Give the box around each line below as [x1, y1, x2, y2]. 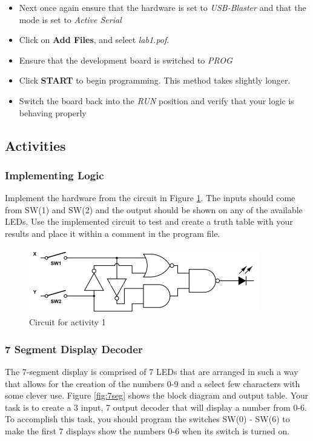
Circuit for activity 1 [29, 316, 106, 328]
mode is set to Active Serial [19, 13, 122, 25]
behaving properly [19, 106, 87, 119]
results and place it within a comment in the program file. [5, 227, 220, 239]
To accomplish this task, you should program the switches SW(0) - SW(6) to [5, 413, 290, 425]
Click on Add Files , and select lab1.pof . [19, 33, 170, 46]
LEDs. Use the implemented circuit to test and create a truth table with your [5, 215, 293, 228]
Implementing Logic [5, 167, 104, 182]
